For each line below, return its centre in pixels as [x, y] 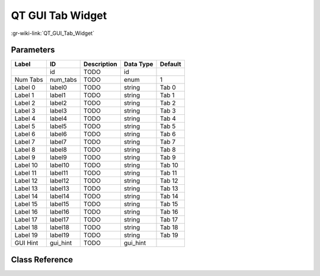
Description [100, 64]
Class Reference [42, 260]
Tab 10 [169, 165]
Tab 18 [169, 227]
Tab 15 [169, 204]
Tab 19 [169, 235]
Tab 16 [169, 212]
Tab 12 [169, 181]
